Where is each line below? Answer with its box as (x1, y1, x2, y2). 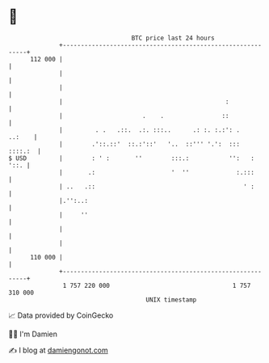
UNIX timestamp (145, 295, 197, 304)
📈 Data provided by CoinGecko (8, 310, 114, 320)
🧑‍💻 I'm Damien (8, 329, 58, 339)
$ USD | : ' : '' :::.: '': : (8, 154, 254, 163)
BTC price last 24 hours (131, 34, 216, 42)
